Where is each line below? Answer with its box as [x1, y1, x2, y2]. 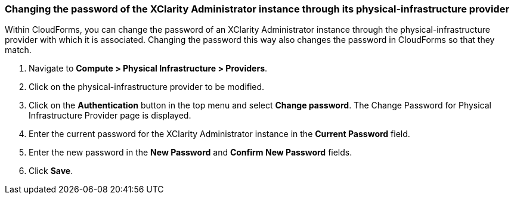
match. [5, 45, 32, 55]
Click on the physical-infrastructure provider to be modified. [29, 82, 265, 92]
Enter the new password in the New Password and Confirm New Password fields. [29, 147, 352, 158]
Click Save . [29, 166, 73, 176]
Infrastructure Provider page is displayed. [29, 110, 191, 121]
